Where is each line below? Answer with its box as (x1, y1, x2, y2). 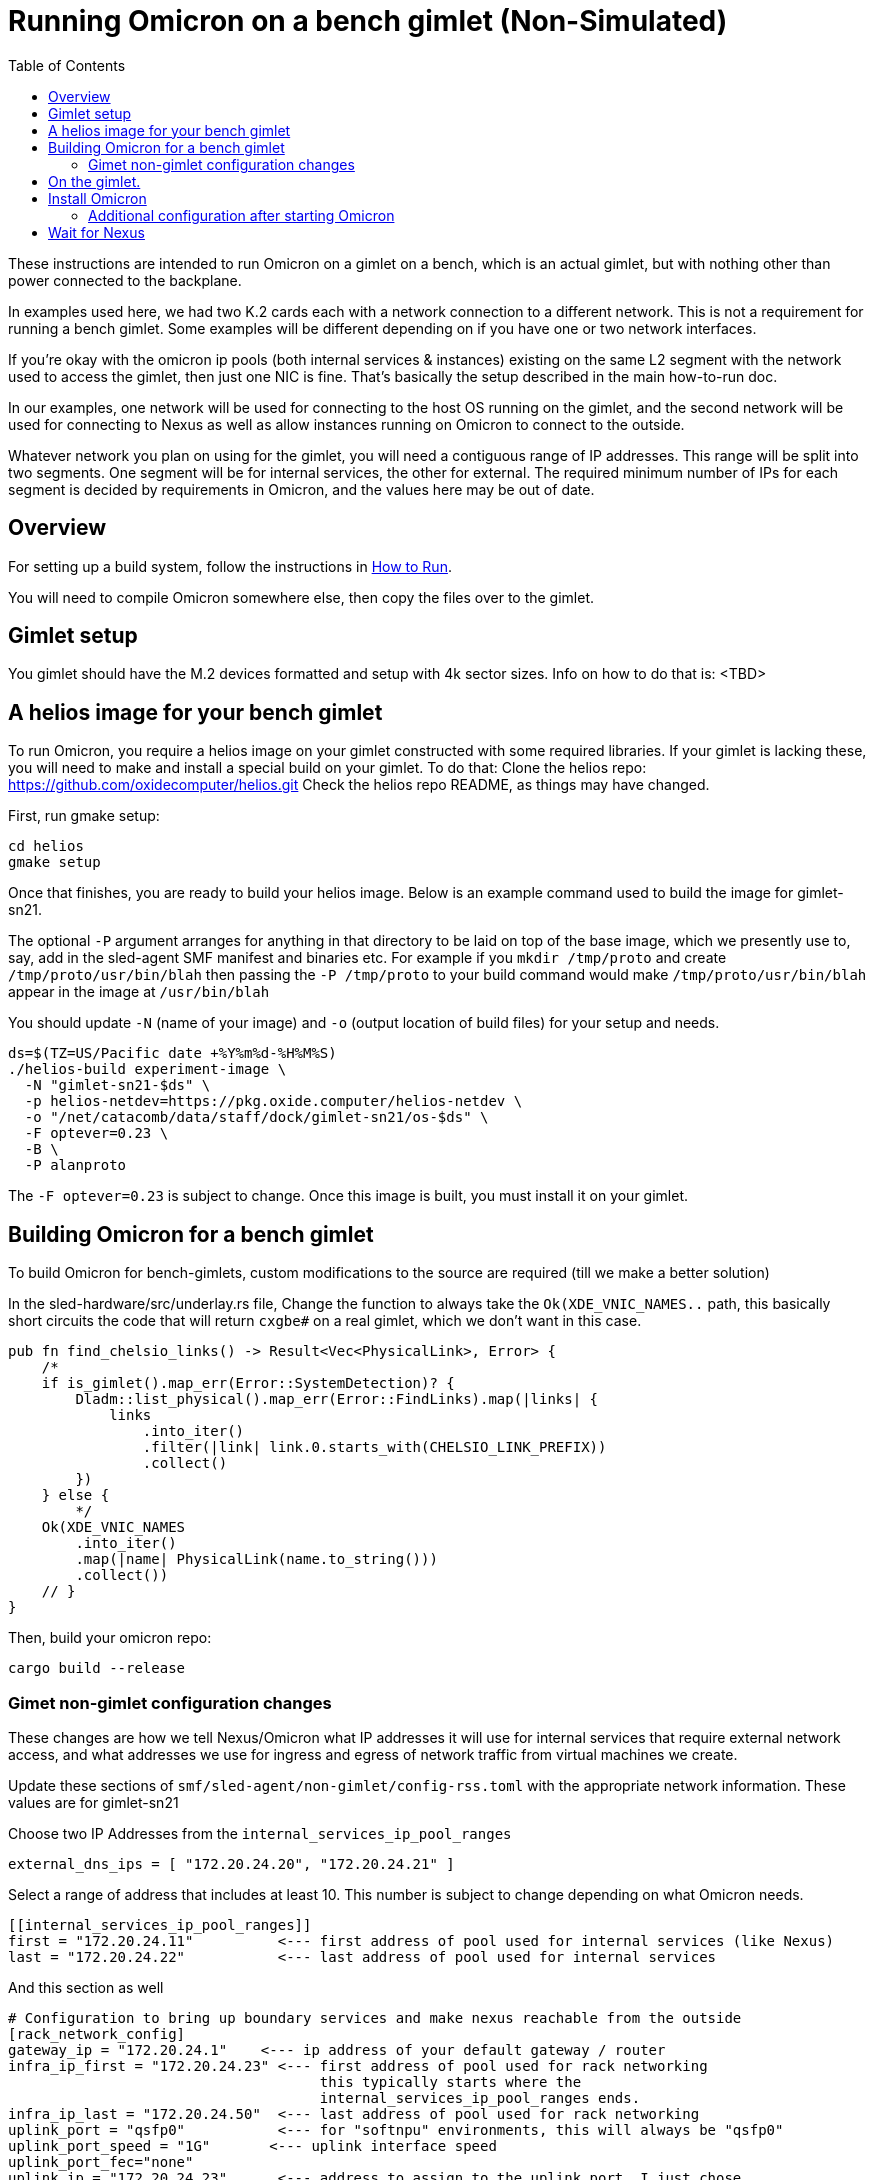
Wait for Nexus (48, 223, 145, 241)
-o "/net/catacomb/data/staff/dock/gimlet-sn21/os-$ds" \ (24, 1109, 489, 1126)
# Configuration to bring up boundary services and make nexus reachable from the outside (8, 2009, 742, 2026)
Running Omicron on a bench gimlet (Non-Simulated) (8, 4, 728, 38)
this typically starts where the (319, 2073, 582, 2090)
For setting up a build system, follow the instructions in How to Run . (8, 557, 452, 575)
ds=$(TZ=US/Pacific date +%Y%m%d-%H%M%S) (8, 1045, 337, 1062)
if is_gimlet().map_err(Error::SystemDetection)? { (41, 1375, 455, 1392)
